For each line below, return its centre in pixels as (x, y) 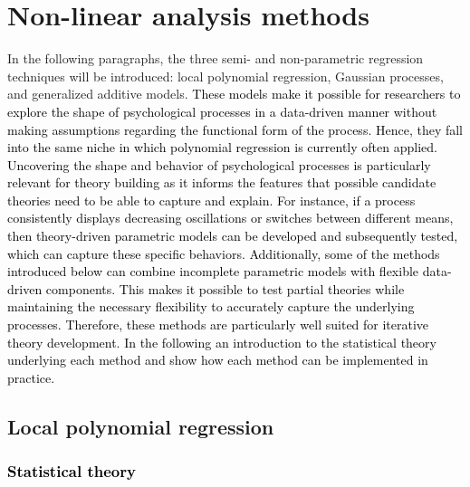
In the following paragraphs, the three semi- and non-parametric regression (216, 58)
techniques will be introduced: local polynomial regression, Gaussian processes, (225, 76)
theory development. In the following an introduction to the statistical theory (222, 342)
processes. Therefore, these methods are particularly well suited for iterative (218, 325)
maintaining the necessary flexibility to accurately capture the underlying (211, 306)
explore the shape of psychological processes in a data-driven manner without (222, 111)
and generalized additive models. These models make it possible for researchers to (234, 94)
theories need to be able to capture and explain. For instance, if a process (211, 200)
